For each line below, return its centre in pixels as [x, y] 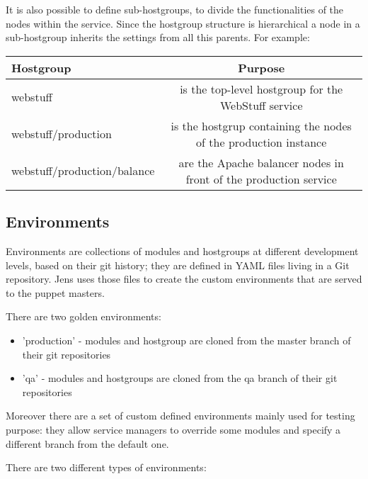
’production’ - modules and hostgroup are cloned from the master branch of [186, 340]
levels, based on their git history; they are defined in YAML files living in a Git [178, 265]
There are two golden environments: [84, 316]
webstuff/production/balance [83, 171]
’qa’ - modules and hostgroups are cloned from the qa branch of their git [180, 378]
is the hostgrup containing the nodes [261, 125]
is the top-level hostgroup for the [261, 89]
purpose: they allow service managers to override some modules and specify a [173, 429]
